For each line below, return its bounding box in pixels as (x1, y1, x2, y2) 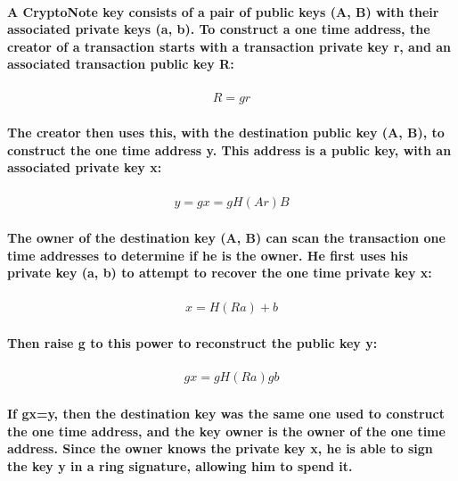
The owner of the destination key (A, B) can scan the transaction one (7, 228, 446, 247)
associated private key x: (7, 158, 162, 177)
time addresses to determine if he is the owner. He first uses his (7, 245, 408, 264)
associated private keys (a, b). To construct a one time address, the (7, 20, 430, 38)
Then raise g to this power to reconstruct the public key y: (7, 334, 378, 352)
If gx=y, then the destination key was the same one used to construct (7, 404, 445, 423)
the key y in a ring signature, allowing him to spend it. (7, 456, 353, 475)
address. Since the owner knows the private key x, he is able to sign (7, 439, 433, 458)
